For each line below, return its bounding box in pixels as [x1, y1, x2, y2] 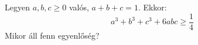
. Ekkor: [138, 1, 167, 13]
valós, [69, 1, 89, 13]
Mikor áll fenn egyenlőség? [5, 29, 100, 41]
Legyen [5, 1, 30, 13]
